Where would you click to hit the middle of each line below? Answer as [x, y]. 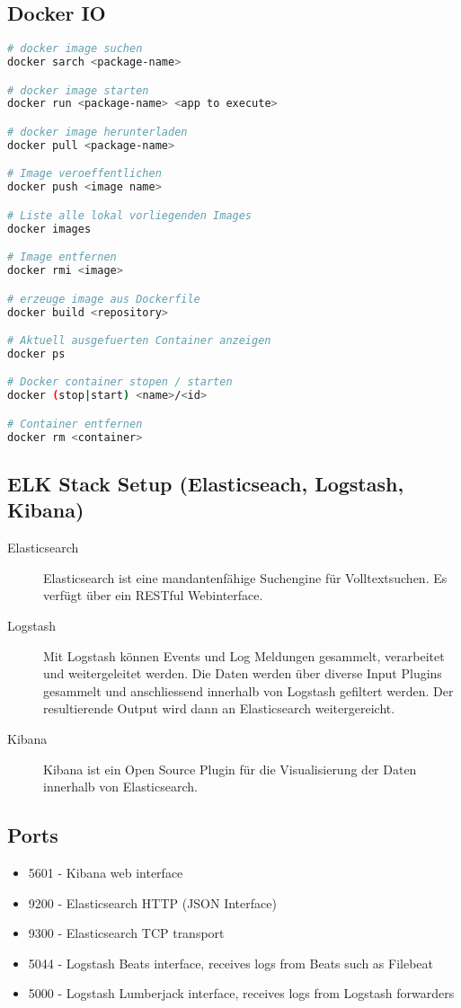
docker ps [36, 354]
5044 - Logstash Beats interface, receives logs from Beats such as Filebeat [230, 963]
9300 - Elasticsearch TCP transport [126, 933]
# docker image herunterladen [98, 133]
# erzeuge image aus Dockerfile [104, 299]
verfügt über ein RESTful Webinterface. [153, 595]
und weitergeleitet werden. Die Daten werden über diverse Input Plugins [243, 673]
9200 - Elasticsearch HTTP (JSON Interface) [152, 902]
